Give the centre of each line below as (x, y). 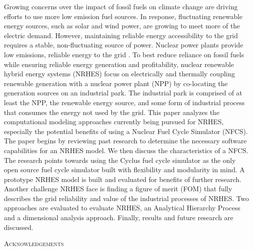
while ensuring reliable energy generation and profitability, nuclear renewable (119, 64)
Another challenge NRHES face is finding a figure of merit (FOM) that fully (118, 189)
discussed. (19, 227)
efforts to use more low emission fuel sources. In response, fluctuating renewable (123, 16)
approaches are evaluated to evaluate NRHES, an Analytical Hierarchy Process (122, 208)
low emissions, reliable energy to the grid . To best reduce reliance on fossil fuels (124, 54)
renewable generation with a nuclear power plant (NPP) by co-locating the (116, 83)
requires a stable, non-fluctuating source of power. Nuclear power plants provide (124, 45)
